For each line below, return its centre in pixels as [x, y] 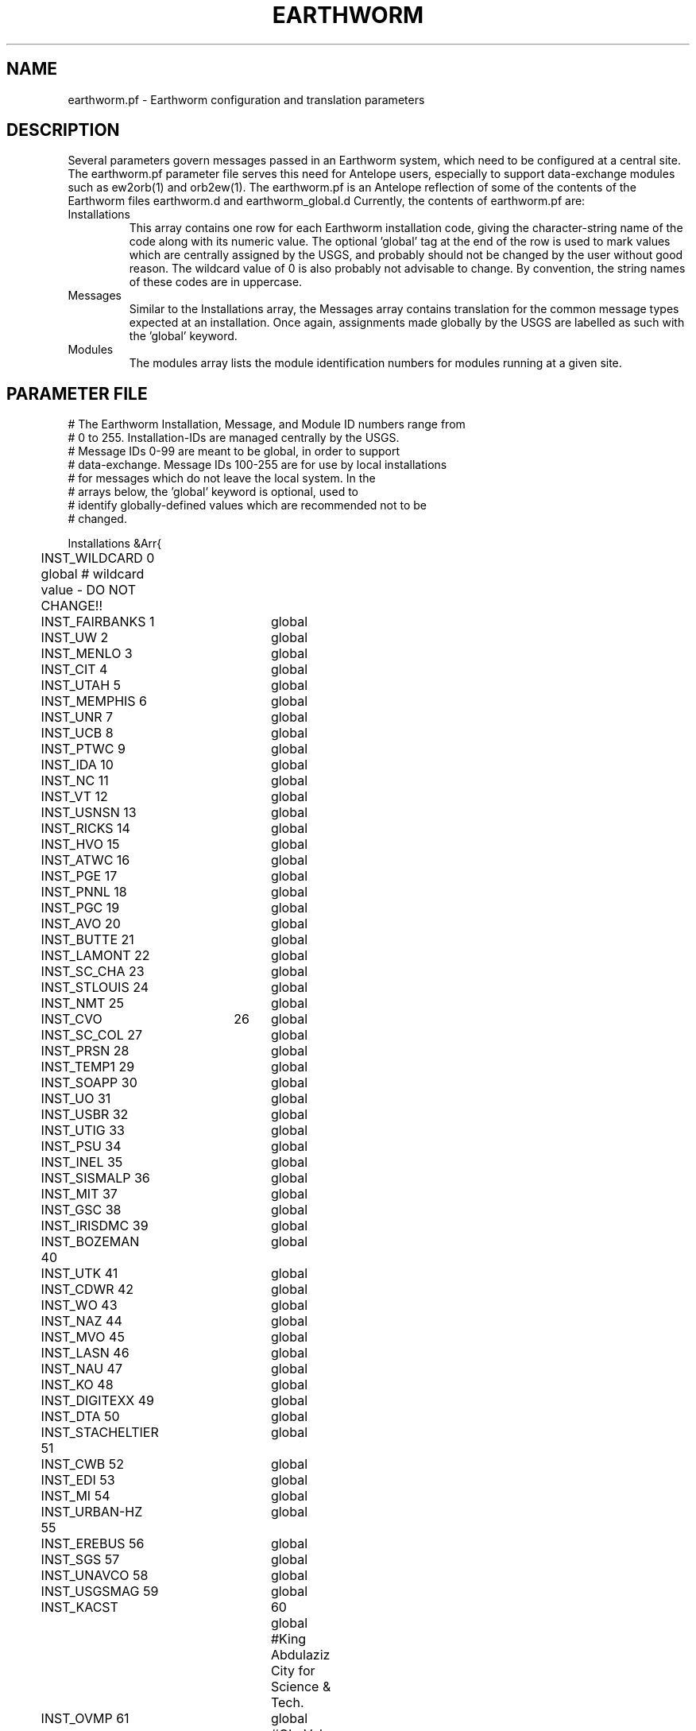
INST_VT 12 [74, 797]
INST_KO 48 [77, 1385]
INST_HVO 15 [80, 844]
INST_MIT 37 [79, 1194]
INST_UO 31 [76, 1099]
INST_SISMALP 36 [95, 1178]
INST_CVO [72, 1019]
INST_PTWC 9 [83, 749]
